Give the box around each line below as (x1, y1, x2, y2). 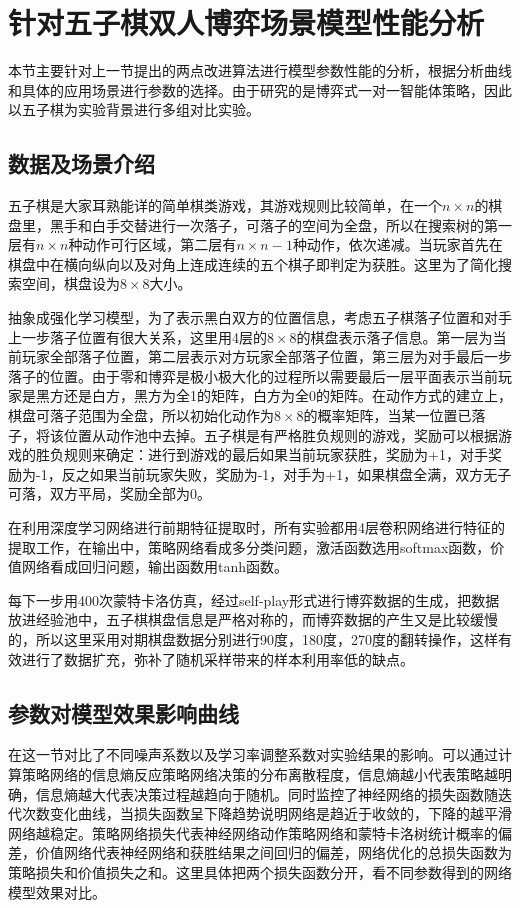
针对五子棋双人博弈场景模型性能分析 (8, 2, 485, 43)
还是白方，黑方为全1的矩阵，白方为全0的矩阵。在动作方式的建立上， (63, 385, 512, 406)
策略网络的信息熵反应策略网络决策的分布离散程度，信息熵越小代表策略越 (21, 763, 498, 784)
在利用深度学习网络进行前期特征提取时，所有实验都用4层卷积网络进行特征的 (8, 517, 505, 538)
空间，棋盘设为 (21, 273, 120, 294)
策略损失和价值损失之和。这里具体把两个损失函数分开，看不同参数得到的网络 (8, 861, 512, 882)
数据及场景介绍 (8, 148, 155, 179)
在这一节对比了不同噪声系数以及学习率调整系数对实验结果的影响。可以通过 (8, 744, 498, 765)
